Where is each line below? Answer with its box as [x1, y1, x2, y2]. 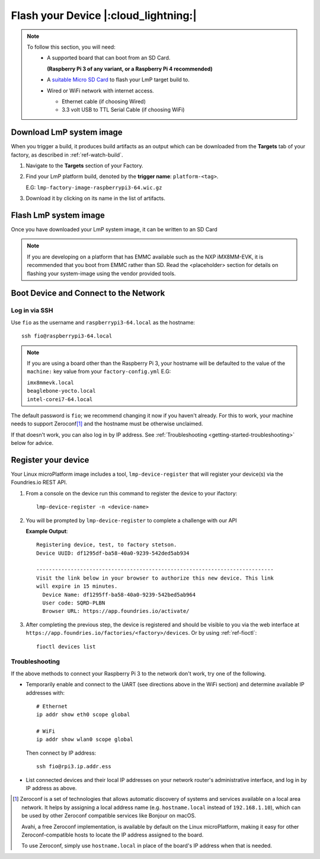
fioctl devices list [36, 643, 96, 650]
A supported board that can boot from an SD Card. [47, 54, 171, 62]
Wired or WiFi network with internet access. [47, 87, 154, 94]
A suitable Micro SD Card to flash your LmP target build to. [47, 76, 190, 83]
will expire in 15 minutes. [36, 583, 118, 590]
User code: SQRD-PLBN [42, 600, 105, 606]
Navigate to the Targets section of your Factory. [25, 162, 143, 169]
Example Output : [25, 527, 68, 535]
